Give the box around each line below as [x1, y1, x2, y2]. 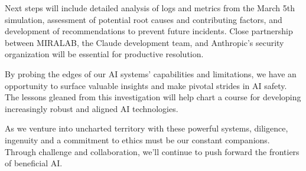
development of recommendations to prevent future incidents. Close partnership [5, 25, 293, 37]
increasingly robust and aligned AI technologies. [5, 102, 178, 114]
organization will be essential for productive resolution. [5, 48, 204, 60]
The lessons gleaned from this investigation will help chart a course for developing [5, 91, 301, 103]
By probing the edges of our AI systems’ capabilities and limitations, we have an [5, 67, 297, 80]
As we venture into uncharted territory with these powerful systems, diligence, [5, 122, 288, 134]
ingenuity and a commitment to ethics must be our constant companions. [5, 133, 270, 146]
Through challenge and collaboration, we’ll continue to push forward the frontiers [5, 145, 300, 157]
